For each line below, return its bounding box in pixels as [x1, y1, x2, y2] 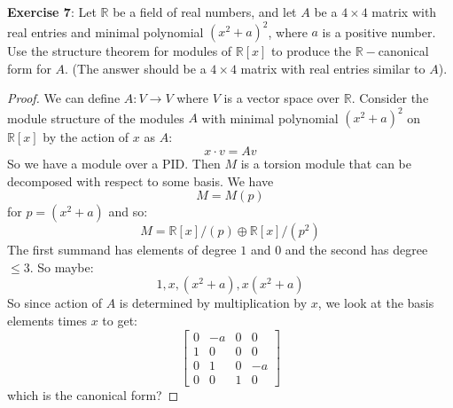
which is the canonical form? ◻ [7, 385, 179, 404]
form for [7, 59, 51, 77]
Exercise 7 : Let [7, 3, 97, 20]
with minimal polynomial [201, 108, 339, 127]
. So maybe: [29, 257, 94, 276]
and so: [108, 202, 148, 221]
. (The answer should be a [65, 59, 207, 77]
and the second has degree [285, 240, 428, 259]
